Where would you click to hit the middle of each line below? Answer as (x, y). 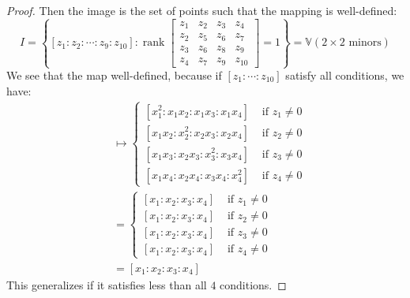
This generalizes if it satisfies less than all (107, 284)
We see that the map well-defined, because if (114, 75)
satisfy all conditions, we (345, 75)
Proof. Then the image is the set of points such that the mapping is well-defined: (202, 10)
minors (365, 43)
